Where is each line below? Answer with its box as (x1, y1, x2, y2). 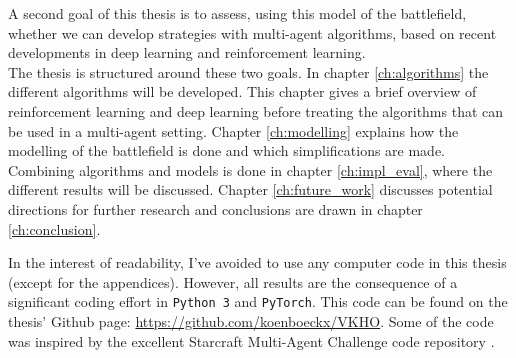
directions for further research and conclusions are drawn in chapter (8, 198, 423, 219)
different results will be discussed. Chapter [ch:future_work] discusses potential (8, 179, 493, 200)
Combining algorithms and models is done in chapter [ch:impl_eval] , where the (8, 159, 493, 180)
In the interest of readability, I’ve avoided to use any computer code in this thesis (8, 252, 507, 273)
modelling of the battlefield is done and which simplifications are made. (8, 140, 446, 161)
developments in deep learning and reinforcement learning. (8, 42, 366, 63)
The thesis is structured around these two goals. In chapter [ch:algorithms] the (8, 61, 489, 82)
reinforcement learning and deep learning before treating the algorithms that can (8, 100, 504, 121)
